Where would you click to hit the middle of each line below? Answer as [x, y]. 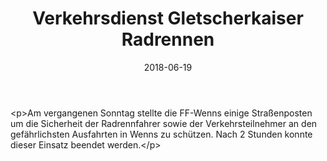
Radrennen [168, 39]
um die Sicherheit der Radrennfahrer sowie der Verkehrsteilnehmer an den [164, 123]
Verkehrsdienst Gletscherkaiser [168, 18]
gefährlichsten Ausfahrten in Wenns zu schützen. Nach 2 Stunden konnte [161, 134]
